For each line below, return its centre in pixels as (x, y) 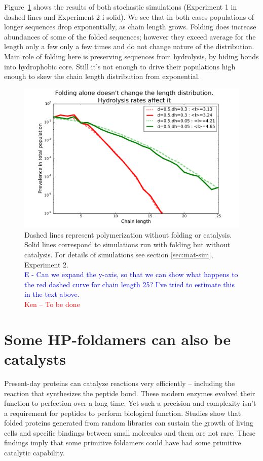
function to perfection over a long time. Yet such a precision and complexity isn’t (130, 403)
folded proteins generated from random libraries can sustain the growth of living (129, 423)
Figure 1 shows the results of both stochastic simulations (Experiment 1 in (121, 7)
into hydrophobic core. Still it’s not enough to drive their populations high (120, 66)
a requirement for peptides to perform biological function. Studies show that (123, 413)
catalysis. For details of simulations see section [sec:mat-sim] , (119, 255)
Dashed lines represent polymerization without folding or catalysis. (128, 234)
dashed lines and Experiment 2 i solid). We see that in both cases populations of (129, 16)
